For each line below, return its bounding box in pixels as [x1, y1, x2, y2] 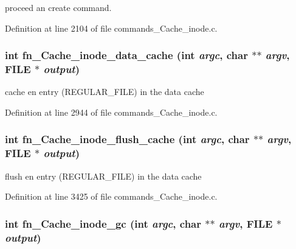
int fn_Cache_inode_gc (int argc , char [5, 216, 201, 231]
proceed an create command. [5, 1, 112, 13]
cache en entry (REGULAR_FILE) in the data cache [5, 85, 204, 98]
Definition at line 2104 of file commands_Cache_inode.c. [5, 21, 218, 34]
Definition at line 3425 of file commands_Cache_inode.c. [5, 190, 218, 203]
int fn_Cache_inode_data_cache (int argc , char [5, 47, 248, 63]
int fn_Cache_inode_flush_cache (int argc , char [5, 132, 250, 147]
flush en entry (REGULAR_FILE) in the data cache [5, 169, 202, 182]
